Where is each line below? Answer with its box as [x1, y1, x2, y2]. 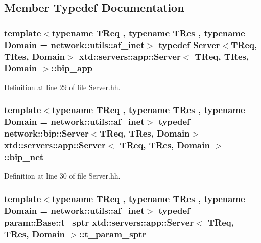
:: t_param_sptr [79, 227, 147, 240]
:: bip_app [51, 61, 93, 74]
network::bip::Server [4, 127, 89, 140]
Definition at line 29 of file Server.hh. [4, 81, 121, 92]
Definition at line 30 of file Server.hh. [4, 170, 121, 181]
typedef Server [158, 38, 220, 51]
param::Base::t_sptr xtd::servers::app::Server [4, 215, 194, 228]
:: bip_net [4, 150, 44, 163]
